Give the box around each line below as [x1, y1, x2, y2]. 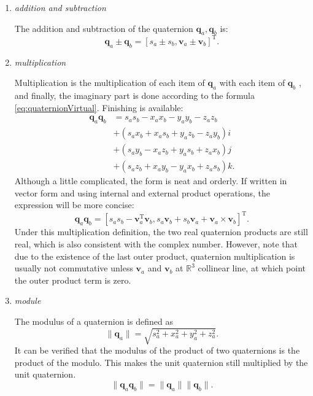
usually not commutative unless [14, 262, 133, 274]
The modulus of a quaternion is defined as [14, 315, 173, 328]
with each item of [219, 76, 285, 89]
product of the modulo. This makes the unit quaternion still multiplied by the [14, 355, 308, 368]
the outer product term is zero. [14, 273, 131, 286]
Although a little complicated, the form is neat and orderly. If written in [14, 174, 287, 187]
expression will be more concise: [14, 198, 134, 211]
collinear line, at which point [198, 262, 306, 274]
